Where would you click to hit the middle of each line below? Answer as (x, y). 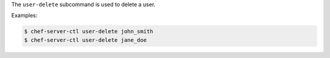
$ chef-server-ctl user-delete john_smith (89, 31)
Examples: (24, 16)
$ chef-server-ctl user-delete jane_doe (85, 40)
